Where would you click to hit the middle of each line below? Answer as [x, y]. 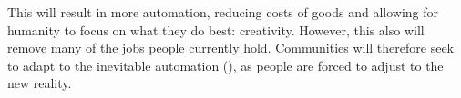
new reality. [40, 83]
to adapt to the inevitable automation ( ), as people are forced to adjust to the [225, 65]
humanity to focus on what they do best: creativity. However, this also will [216, 29]
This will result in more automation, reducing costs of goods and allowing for [223, 12]
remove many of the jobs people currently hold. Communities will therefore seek [231, 48]
